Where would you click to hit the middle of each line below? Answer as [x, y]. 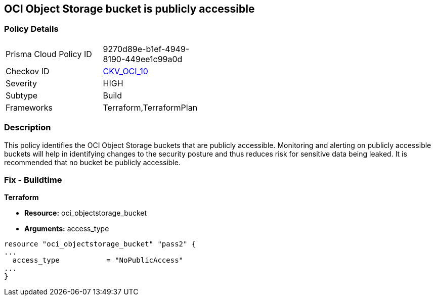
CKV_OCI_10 [125, 71]
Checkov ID [28, 71]
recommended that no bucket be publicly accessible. [93, 162]
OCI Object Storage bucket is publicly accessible [129, 9]
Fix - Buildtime [33, 180]
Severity [21, 83]
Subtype [22, 95]
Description [28, 128]
